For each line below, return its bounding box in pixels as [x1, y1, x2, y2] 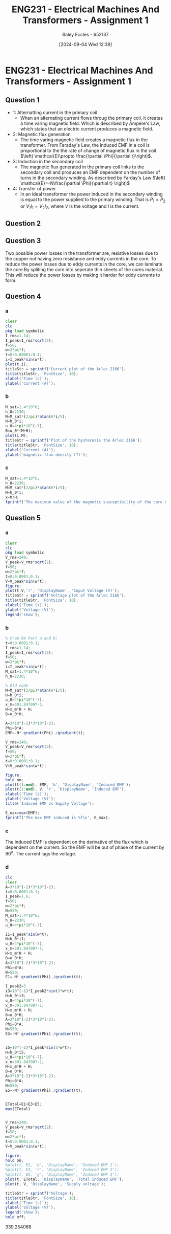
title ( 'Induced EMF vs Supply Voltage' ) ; [5, 801, 95, 806]
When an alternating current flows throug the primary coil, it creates [20, 115, 163, 121]
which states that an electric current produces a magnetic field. [20, 125, 154, 131]
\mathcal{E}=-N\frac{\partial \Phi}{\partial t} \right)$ [20, 180, 130, 186]
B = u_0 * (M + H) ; [5, 428, 33, 433]
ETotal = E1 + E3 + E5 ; [5, 1101, 42, 1107]
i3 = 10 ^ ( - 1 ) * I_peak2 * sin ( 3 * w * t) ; [5, 988, 74, 994]
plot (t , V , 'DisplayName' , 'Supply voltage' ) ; [5, 1181, 106, 1186]
